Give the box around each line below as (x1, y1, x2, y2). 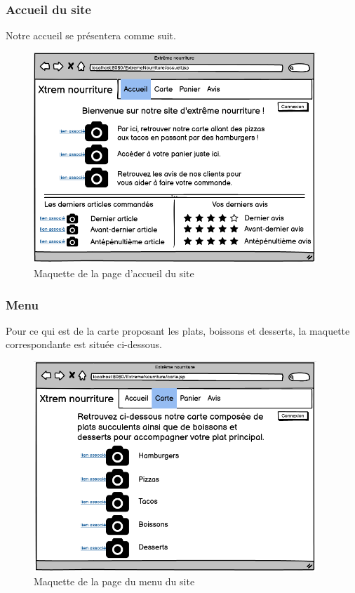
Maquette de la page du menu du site (34, 574, 195, 589)
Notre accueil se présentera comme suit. (6, 28, 176, 43)
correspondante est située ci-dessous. (6, 337, 162, 352)
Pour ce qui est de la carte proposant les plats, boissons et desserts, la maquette (6, 323, 350, 338)
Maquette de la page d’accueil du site (34, 266, 194, 281)
